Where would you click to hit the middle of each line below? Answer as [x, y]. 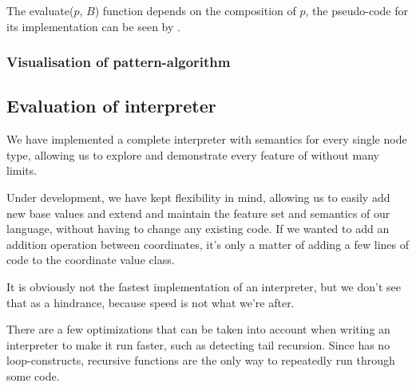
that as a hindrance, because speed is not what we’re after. [151, 302]
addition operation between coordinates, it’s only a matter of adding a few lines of [208, 244]
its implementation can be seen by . [93, 26]
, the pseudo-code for [357, 10]
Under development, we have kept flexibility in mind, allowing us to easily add [198, 197]
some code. [33, 375]
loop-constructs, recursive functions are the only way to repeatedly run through [201, 360]
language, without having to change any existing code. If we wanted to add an [198, 229]
